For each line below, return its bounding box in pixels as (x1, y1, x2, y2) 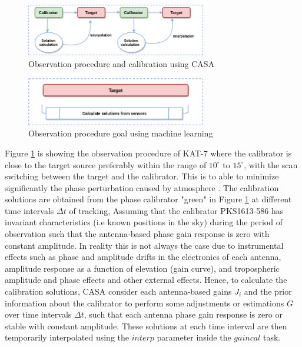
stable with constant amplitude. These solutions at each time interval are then (5, 319, 287, 332)
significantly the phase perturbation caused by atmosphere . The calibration (5, 181, 279, 193)
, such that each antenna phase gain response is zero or (84, 308, 283, 321)
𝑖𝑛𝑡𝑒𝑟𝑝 (131, 334, 154, 343)
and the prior (244, 285, 292, 298)
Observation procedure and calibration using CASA (28, 57, 215, 69)
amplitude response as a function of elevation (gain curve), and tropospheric (5, 262, 280, 274)
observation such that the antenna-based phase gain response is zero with (5, 228, 270, 240)
